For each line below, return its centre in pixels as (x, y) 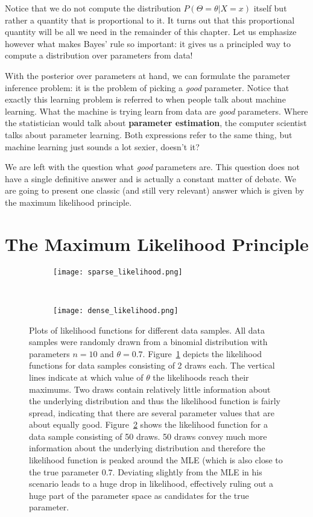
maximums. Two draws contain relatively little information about (150, 389)
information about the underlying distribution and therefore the (147, 448)
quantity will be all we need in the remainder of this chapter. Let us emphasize (151, 32)
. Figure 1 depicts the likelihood (202, 353)
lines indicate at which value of (86, 377)
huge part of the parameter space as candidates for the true (139, 495)
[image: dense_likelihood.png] (116, 310)
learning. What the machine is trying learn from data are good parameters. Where (156, 111)
